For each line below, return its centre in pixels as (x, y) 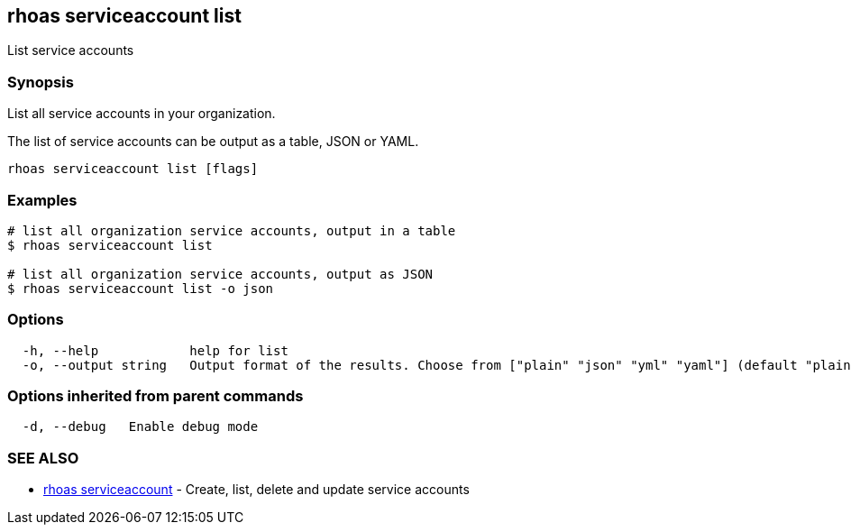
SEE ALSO (43, 458)
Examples (42, 200)
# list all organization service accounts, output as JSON (220, 274)
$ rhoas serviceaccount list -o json (141, 288)
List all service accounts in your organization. (142, 114)
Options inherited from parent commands (156, 396)
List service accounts (71, 50)
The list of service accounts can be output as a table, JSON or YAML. (213, 142)
